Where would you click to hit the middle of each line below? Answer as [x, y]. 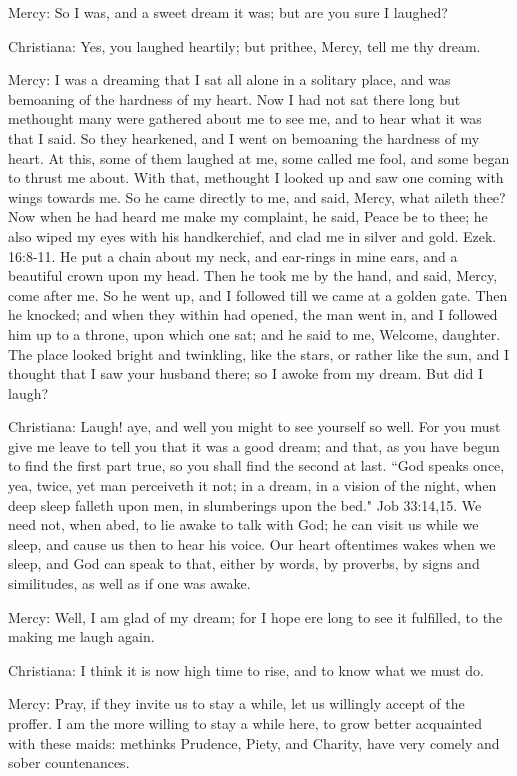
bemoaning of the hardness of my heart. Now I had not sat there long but [234, 98]
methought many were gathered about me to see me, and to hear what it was [245, 118]
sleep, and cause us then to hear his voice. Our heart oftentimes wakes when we [252, 543]
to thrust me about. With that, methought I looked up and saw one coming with [256, 177]
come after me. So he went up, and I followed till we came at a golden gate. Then [258, 294]
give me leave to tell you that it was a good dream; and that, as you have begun [254, 445]
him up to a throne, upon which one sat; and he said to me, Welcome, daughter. [254, 333]
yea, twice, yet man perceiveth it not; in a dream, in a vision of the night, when [252, 485]
